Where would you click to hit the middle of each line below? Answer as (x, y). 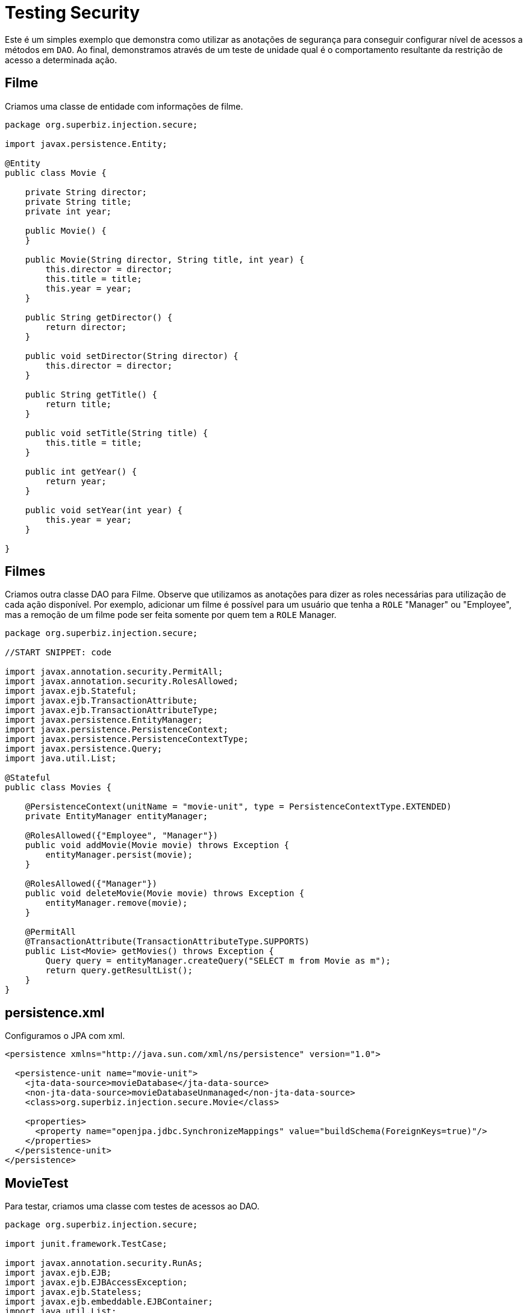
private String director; (86, 192)
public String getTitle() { (91, 394)
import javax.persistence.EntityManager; (104, 720)
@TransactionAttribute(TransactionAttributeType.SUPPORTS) (167, 942)
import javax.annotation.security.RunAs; (104, 1263)
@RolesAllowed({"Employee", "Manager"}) (122, 836)
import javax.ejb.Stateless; (73, 1292)
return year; (76, 481)
